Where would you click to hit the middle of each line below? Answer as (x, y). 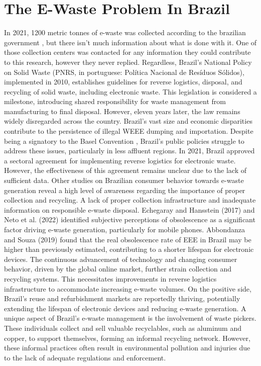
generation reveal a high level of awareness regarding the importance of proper (125, 190)
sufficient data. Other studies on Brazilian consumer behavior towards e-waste (124, 180)
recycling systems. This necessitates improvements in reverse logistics (110, 278)
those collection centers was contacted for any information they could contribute (127, 52)
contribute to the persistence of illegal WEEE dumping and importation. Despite (129, 131)
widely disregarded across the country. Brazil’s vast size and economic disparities (128, 121)
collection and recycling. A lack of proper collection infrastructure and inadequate (130, 200)
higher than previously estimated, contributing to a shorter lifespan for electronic (129, 249)
